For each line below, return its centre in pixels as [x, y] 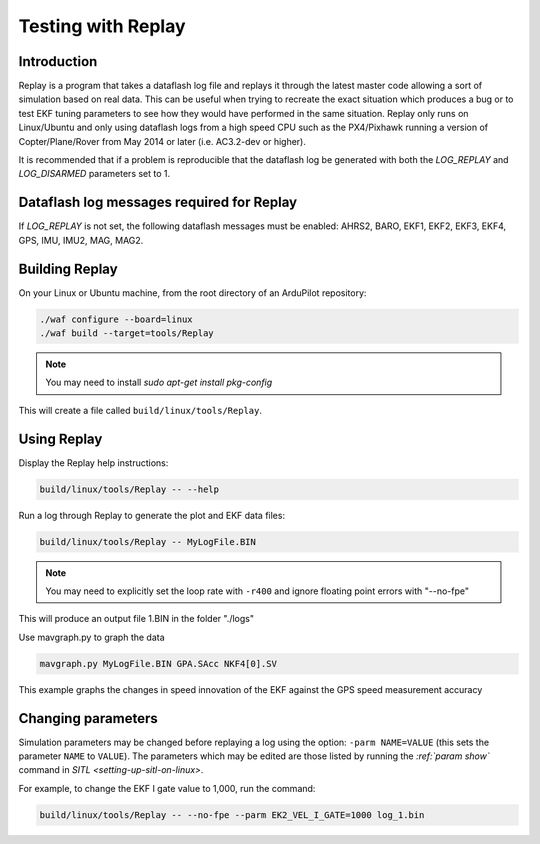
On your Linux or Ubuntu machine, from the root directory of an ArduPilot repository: [192, 292]
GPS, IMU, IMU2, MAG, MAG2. [81, 240]
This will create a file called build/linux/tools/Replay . [140, 410]
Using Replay [60, 438]
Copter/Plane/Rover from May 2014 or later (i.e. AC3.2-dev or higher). [162, 141]
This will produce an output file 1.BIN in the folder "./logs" [136, 619]
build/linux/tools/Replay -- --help [129, 489]
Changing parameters [88, 718]
